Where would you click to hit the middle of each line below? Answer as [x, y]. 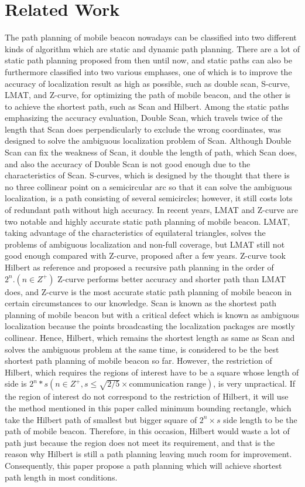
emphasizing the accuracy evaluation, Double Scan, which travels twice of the [144, 118]
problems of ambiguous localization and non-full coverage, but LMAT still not [145, 244]
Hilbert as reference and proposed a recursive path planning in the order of [139, 267]
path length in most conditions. [61, 477]
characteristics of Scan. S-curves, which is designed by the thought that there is [147, 175]
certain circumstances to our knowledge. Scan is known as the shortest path [141, 303]
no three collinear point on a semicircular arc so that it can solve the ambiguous [148, 186]
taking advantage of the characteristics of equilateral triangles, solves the [135, 233]
